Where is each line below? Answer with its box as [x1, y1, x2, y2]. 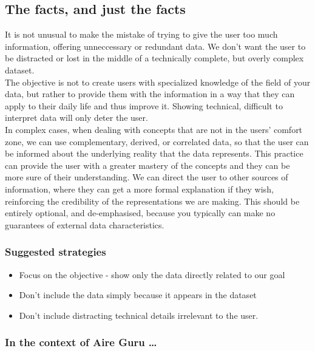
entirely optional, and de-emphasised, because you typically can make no [5, 206, 276, 219]
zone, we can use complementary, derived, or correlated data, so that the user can [5, 135, 309, 148]
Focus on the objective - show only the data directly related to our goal [19, 268, 285, 281]
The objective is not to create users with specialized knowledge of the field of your [5, 75, 311, 88]
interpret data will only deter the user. [5, 111, 148, 124]
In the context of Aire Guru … [5, 335, 157, 350]
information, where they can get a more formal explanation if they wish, [5, 182, 274, 195]
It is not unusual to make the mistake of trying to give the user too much [5, 28, 278, 41]
